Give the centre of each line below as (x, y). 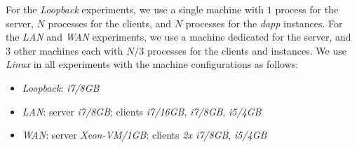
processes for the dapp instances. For (264, 23)
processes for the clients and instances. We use (247, 50)
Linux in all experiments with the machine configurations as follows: (152, 64)
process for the (307, 9)
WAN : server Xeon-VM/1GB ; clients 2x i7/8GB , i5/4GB (144, 135)
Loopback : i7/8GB (61, 87)
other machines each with (68, 50)
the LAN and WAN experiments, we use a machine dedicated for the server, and (178, 37)
